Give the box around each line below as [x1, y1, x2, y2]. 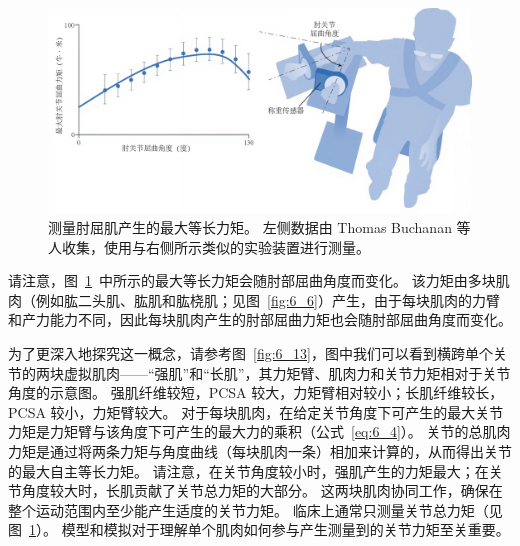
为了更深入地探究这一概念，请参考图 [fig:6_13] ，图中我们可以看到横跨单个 [8, 342, 493, 363]
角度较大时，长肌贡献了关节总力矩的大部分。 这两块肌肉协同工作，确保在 [21, 480, 503, 501]
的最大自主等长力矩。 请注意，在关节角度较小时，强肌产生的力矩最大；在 [8, 460, 489, 481]
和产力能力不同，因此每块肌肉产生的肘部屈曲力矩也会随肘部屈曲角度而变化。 [8, 309, 512, 330]
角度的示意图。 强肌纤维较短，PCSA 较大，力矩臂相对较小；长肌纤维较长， [8, 382, 504, 403]
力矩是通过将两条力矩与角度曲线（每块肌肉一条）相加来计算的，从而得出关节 [8, 440, 512, 461]
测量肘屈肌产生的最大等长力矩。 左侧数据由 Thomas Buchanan [48, 216, 452, 237]
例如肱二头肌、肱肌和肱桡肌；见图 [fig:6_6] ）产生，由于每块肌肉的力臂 [35, 289, 500, 310]
